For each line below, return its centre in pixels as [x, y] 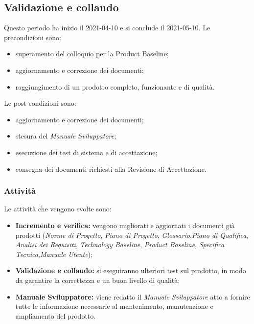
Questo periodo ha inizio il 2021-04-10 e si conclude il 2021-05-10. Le [107, 28]
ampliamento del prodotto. [56, 315]
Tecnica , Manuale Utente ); [54, 254]
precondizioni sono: [33, 37]
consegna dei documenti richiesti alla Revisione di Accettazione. [111, 169]
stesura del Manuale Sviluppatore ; [66, 136]
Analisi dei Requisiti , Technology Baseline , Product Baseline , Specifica [120, 244]
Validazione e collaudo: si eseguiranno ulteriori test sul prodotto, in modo [131, 270]
